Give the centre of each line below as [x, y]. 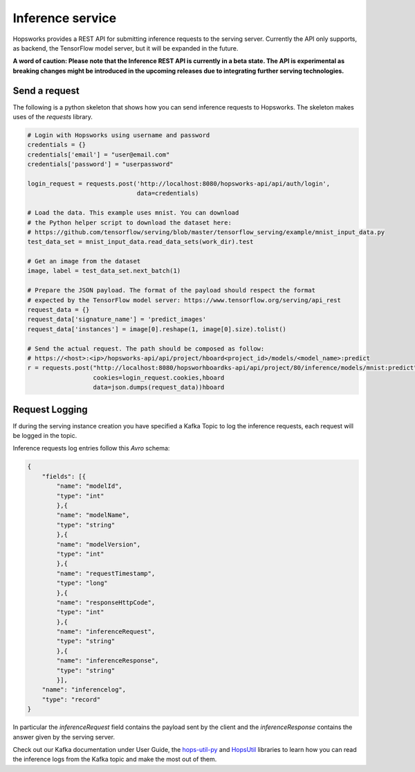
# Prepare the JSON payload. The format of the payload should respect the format [172, 290]
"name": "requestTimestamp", [106, 573]
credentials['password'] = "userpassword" [100, 164]
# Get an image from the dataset [84, 261]
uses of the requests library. [53, 117]
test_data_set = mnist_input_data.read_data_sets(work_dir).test [140, 242]
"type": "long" [82, 583]
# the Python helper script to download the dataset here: [129, 222]
